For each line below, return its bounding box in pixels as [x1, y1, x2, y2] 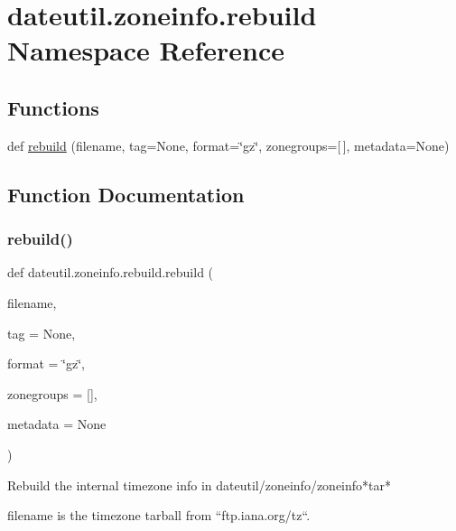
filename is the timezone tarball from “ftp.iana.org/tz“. [7, 506, 311, 525]
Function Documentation [7, 180, 245, 208]
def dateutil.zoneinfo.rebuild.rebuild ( [7, 263, 214, 282]
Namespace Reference [7, 32, 284, 69]
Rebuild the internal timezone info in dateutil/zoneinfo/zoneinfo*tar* [7, 475, 391, 494]
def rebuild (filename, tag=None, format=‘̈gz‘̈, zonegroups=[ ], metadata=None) [7, 135, 450, 154]
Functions [7, 93, 99, 121]
